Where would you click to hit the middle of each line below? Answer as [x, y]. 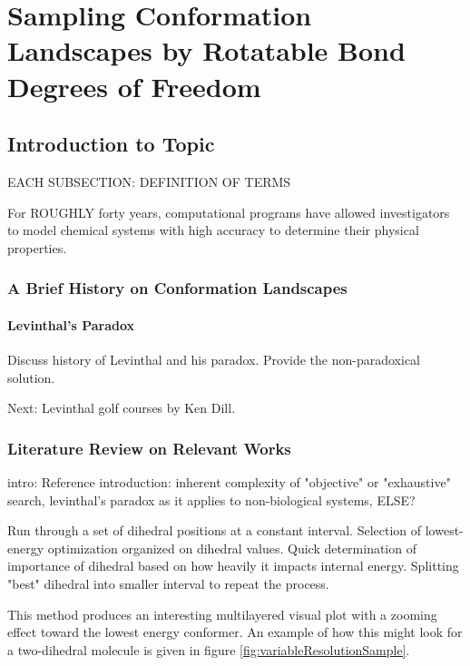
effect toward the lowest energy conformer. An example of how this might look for [235, 632]
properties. [37, 247]
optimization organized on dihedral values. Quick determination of [232, 548]
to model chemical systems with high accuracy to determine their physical [213, 230]
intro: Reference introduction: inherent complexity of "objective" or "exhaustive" [229, 481]
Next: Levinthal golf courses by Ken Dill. [122, 408]
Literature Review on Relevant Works [149, 448]
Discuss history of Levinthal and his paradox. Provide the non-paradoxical [214, 359]
